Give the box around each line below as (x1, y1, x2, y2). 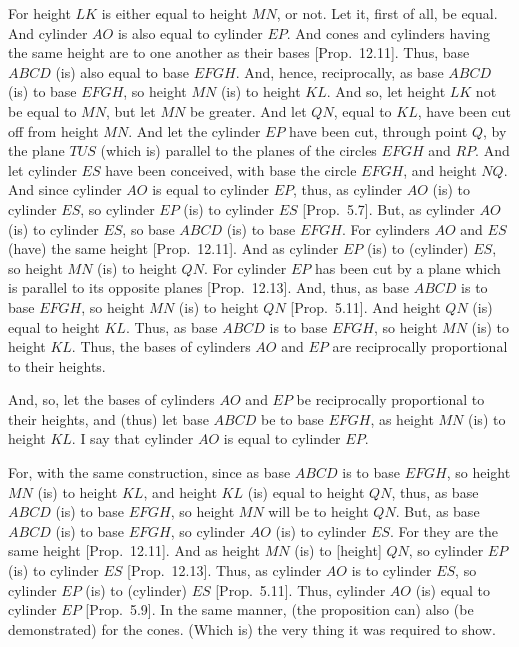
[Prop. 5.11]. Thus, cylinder (215, 579, 386, 600)
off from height (8, 120, 99, 141)
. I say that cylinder (71, 428, 194, 449)
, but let (105, 100, 156, 121)
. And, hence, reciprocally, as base (235, 61, 444, 82)
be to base (261, 408, 324, 429)
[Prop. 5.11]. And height (290, 296, 441, 317)
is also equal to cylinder (117, 22, 263, 43)
